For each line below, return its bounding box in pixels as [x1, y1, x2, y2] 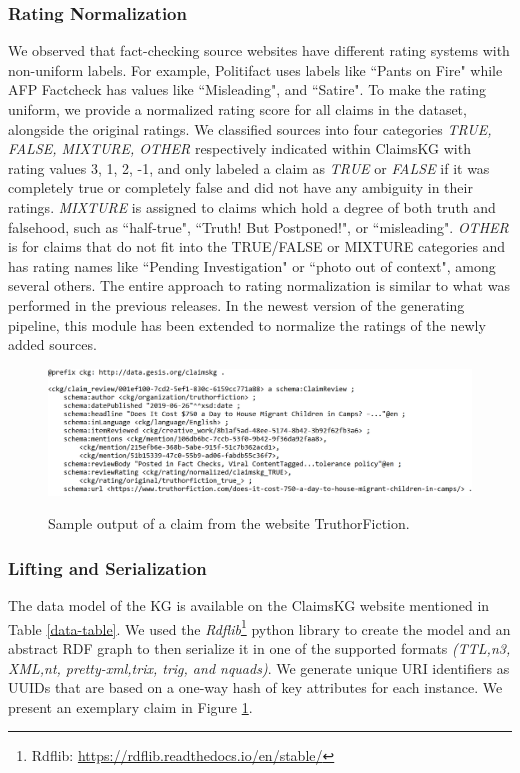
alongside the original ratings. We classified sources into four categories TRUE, [8, 118, 492, 139]
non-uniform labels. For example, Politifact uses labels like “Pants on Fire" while [8, 59, 503, 80]
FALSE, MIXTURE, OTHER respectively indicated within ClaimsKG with [8, 138, 471, 159]
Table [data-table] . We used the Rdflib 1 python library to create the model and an [8, 615, 511, 639]
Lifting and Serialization [8, 555, 207, 580]
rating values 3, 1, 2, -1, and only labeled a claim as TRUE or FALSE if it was [8, 157, 490, 178]
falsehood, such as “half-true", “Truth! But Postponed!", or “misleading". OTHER [8, 216, 509, 237]
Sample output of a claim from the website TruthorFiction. [48, 513, 410, 534]
